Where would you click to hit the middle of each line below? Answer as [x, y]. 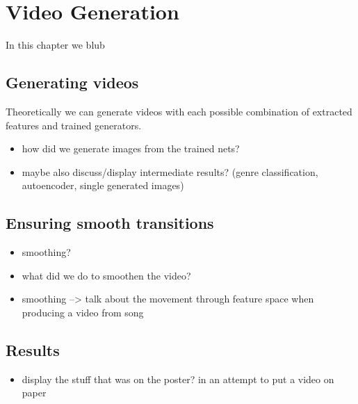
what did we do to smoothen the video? [106, 275]
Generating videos [72, 82]
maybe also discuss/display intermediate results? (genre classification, [170, 171]
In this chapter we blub [55, 45]
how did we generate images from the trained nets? [131, 148]
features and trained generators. [74, 125]
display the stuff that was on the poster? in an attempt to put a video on [178, 379]
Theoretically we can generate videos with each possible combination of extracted [179, 111]
